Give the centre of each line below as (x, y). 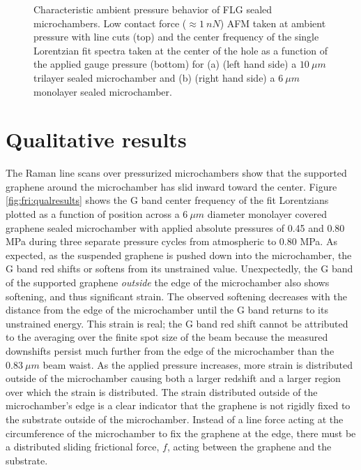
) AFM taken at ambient (273, 23)
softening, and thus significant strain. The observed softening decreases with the (176, 296)
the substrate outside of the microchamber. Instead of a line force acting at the (175, 419)
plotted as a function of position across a (93, 214)
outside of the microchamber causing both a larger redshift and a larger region (173, 378)
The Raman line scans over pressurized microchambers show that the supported (176, 173)
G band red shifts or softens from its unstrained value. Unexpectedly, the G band (179, 269)
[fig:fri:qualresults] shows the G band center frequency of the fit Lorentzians (167, 200)
